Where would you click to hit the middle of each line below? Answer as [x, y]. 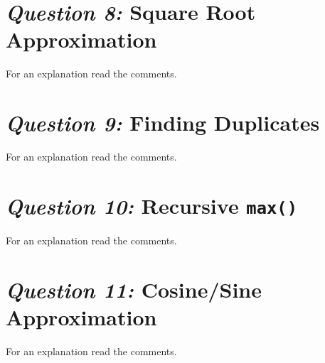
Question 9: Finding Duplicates [163, 123]
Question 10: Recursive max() [151, 205]
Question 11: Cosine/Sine [134, 289]
